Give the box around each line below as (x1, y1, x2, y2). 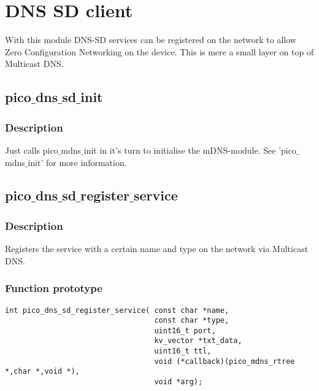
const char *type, (154, 316, 229, 325)
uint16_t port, (154, 326, 216, 335)
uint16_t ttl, (154, 347, 212, 356)
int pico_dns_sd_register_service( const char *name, (5, 306, 229, 315)
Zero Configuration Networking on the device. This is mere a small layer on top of (5, 45, 314, 58)
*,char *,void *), (5, 367, 80, 376)
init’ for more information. (28, 156, 127, 168)
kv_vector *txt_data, (154, 336, 242, 346)
